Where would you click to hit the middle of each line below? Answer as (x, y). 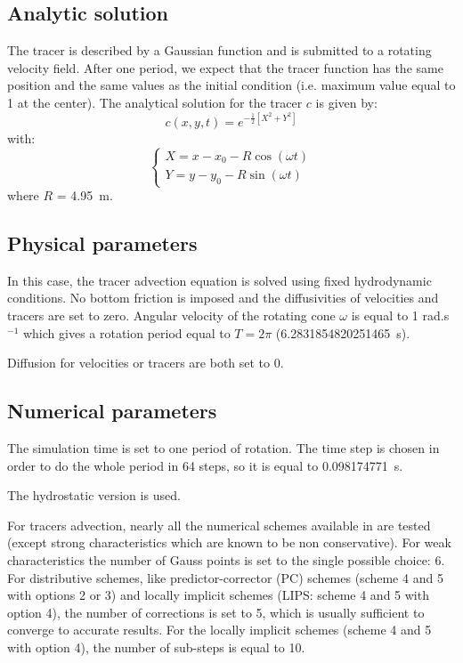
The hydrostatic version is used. (94, 495)
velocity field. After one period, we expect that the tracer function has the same (225, 67)
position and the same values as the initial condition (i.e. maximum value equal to (231, 85)
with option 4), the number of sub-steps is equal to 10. (156, 647)
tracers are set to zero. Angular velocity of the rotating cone (171, 315)
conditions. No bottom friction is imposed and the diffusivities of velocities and (223, 298)
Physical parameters (102, 243)
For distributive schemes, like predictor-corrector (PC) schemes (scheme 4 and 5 (225, 577)
